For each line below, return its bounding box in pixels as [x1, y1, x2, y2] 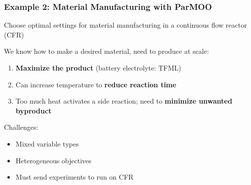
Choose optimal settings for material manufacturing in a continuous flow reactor [4, 20, 247, 30]
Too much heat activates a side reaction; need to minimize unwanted [15, 96, 232, 106]
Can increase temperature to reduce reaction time [15, 79, 176, 89]
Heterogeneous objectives [15, 155, 91, 165]
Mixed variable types [15, 138, 79, 148]
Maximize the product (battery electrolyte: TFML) [15, 63, 181, 73]
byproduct [15, 105, 52, 115]
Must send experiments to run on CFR [15, 172, 134, 182]
